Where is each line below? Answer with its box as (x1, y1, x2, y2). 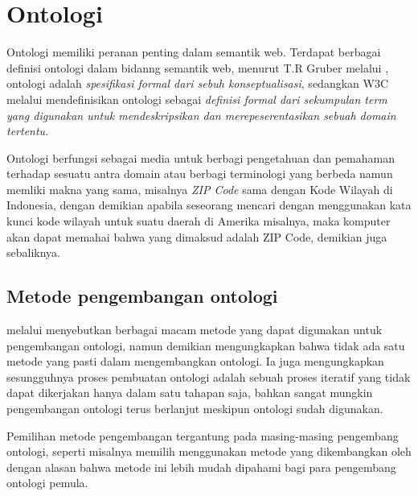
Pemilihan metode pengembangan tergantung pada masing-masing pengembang (6, 427, 399, 444)
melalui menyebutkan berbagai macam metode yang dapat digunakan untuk (6, 321, 383, 338)
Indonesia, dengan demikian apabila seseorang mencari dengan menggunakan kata (6, 196, 412, 213)
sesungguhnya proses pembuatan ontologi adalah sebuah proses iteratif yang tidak (6, 368, 411, 385)
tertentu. (6, 122, 49, 139)
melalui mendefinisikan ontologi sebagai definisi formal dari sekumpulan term (6, 90, 387, 107)
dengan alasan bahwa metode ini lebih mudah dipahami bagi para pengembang (6, 458, 396, 475)
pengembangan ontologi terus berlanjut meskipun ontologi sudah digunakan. (6, 400, 383, 417)
